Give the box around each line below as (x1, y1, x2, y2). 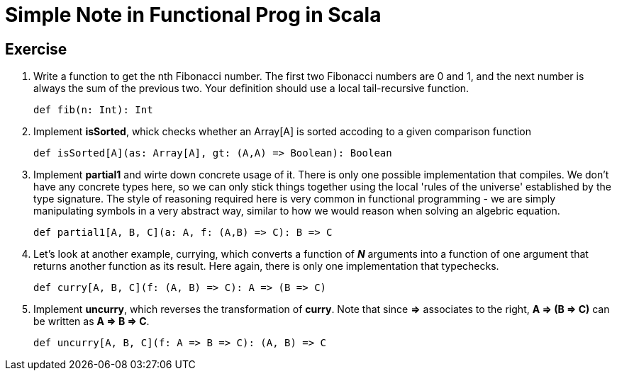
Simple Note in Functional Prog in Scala (5, 3, 382, 27)
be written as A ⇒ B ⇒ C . (33, 315, 150, 328)
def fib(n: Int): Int (33, 104, 153, 116)
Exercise (5, 40, 67, 58)
